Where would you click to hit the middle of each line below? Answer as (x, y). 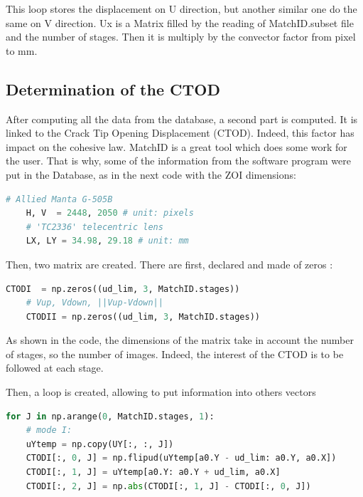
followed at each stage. (55, 368)
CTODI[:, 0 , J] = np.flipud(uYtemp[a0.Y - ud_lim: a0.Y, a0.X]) (181, 458)
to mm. (22, 50)
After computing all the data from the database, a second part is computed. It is (182, 119)
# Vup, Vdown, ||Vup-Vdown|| (94, 303)
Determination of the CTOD (113, 89)
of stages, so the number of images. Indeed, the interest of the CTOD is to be (175, 354)
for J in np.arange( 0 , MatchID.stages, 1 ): (110, 416)
